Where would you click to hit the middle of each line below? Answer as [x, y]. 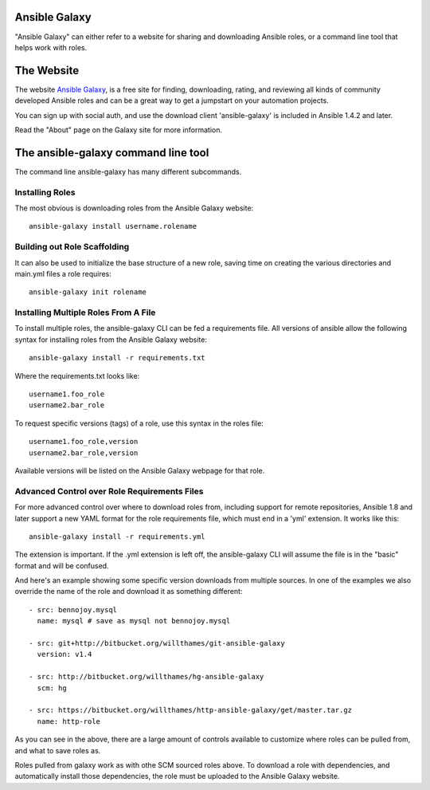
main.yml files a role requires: [63, 273]
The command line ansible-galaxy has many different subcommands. [128, 171]
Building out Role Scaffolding [72, 247]
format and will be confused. [62, 565]
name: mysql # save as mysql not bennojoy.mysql [134, 621]
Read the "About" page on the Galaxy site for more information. [119, 130]
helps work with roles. [51, 47]
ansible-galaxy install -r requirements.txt [117, 358]
